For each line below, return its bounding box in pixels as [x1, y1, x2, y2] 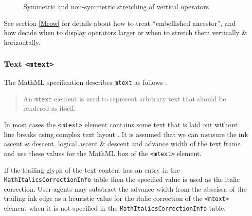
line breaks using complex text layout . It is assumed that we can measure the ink [4, 129, 248, 139]
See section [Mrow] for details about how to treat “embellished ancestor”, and [4, 18, 236, 28]
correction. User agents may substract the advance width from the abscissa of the [4, 183, 247, 194]
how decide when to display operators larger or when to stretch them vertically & [4, 27, 247, 38]
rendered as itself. [23, 103, 76, 113]
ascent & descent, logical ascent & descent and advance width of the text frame [4, 138, 241, 149]
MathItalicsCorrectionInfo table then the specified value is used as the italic [4, 174, 240, 184]
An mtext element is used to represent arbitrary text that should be [23, 93, 226, 103]
